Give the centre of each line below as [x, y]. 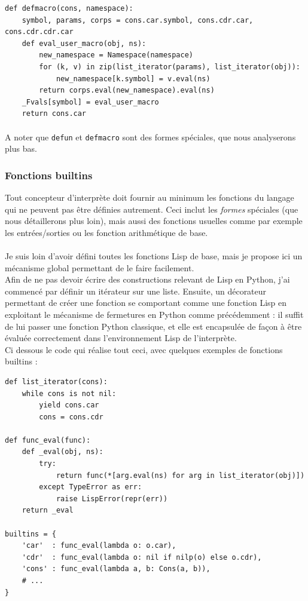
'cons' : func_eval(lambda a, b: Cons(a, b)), [116, 569]
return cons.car [54, 114]
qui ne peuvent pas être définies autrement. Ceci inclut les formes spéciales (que [152, 209]
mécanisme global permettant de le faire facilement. [100, 267]
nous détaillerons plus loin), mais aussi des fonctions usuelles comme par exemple [154, 221]
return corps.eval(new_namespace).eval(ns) [127, 91]
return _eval [48, 510]
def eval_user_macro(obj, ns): [84, 43]
